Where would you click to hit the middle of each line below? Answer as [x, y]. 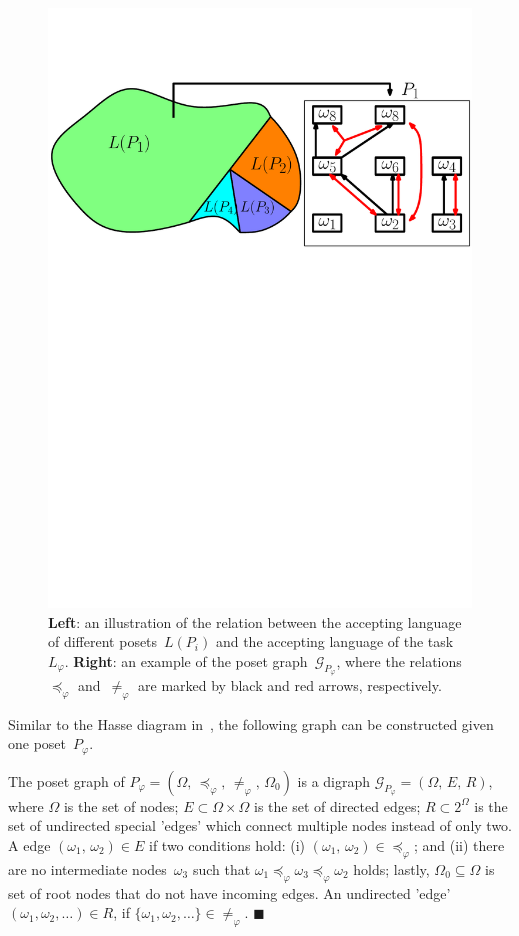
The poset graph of [66, 780]
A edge [29, 844]
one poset [37, 743]
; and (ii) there [459, 844]
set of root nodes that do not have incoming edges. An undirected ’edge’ [229, 892]
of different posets [103, 641]
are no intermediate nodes [87, 868]
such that [221, 868]
